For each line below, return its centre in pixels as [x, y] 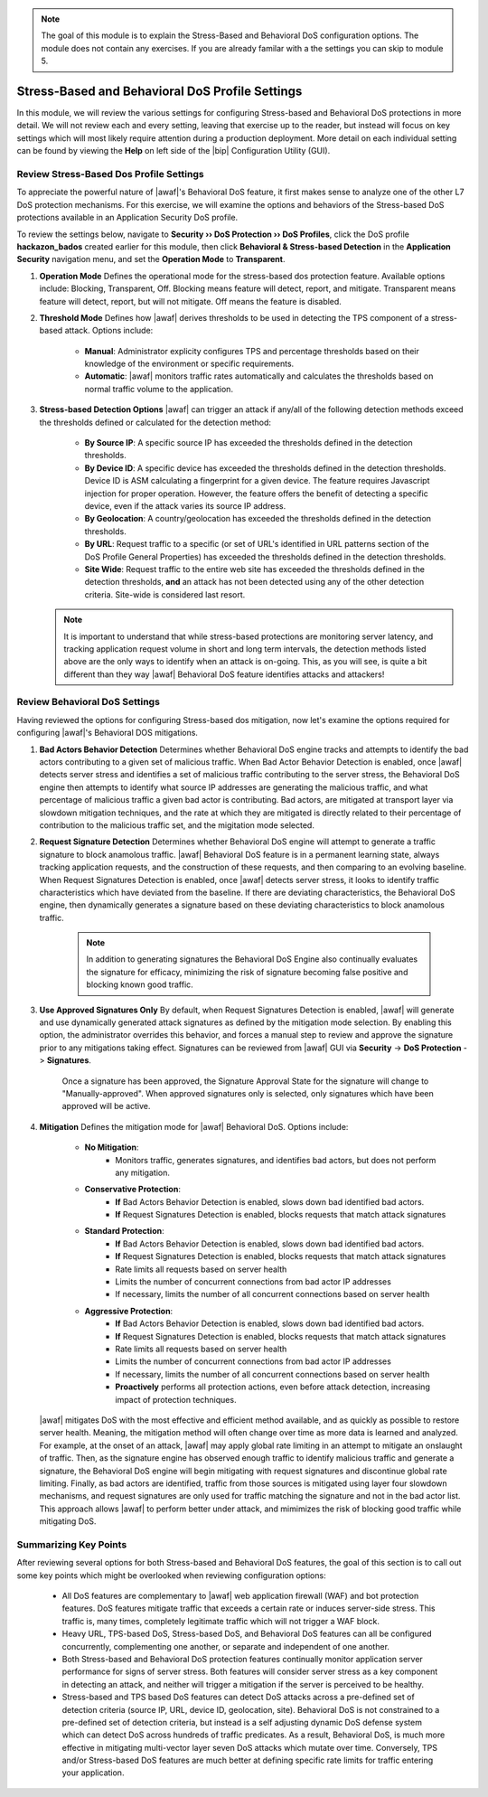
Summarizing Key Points [72, 1544]
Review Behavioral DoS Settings [88, 702]
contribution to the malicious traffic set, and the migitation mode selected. [177, 825]
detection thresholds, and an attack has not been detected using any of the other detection [254, 582]
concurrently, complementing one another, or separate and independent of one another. [226, 1646]
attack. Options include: [109, 331]
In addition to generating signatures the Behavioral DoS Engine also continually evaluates [252, 959]
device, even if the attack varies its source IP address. [185, 505]
